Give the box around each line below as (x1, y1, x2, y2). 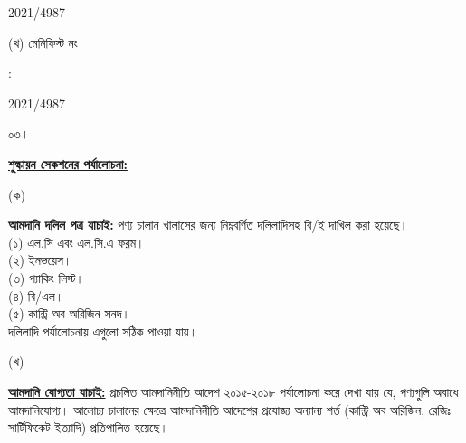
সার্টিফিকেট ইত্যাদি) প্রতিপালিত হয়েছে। (8, 418, 168, 437)
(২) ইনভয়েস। (8, 250, 72, 269)
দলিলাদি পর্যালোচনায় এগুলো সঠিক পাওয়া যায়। (8, 321, 198, 340)
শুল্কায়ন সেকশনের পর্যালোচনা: (8, 154, 128, 173)
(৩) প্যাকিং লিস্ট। (8, 268, 84, 287)
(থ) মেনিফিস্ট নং (8, 33, 78, 52)
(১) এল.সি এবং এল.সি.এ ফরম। (8, 232, 145, 251)
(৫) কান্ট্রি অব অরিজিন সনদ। (8, 304, 130, 323)
